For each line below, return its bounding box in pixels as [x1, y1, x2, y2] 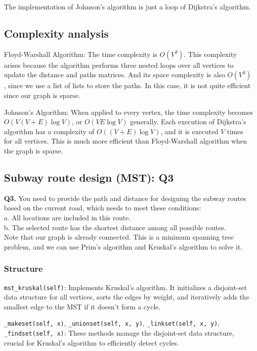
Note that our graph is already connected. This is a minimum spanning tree [4, 232, 234, 242]
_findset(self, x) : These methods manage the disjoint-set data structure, [4, 328, 234, 338]
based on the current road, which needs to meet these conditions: [4, 202, 201, 213]
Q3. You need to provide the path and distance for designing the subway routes [4, 193, 246, 203]
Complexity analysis [4, 25, 109, 41]
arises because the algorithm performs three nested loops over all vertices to [4, 59, 234, 70]
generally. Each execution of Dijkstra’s [130, 116, 246, 127]
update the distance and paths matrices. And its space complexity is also [4, 69, 225, 80]
